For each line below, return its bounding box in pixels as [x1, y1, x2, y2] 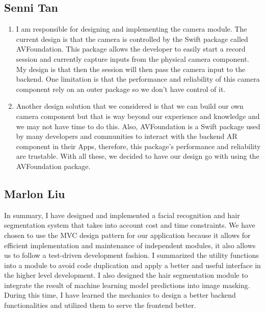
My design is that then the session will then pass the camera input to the [16, 63, 246, 74]
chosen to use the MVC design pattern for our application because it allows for [4, 229, 251, 240]
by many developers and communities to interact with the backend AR [16, 131, 237, 141]
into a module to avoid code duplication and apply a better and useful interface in [4, 259, 261, 270]
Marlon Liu [4, 185, 65, 201]
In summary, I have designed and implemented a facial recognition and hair [4, 209, 240, 220]
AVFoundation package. [16, 160, 91, 171]
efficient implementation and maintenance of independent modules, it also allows [4, 239, 256, 250]
